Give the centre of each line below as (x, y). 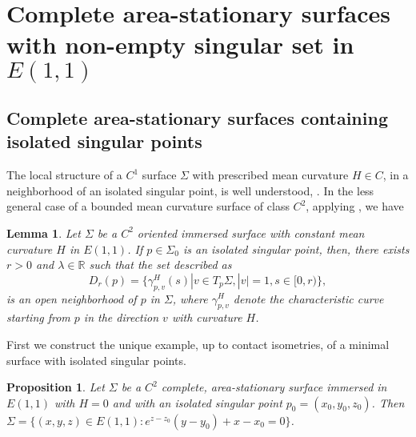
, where (190, 298)
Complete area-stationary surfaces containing (197, 117)
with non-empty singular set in (180, 44)
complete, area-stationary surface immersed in (274, 387)
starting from (38, 317)
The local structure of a (64, 175)
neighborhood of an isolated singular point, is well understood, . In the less (190, 190)
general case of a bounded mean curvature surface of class (148, 206)
